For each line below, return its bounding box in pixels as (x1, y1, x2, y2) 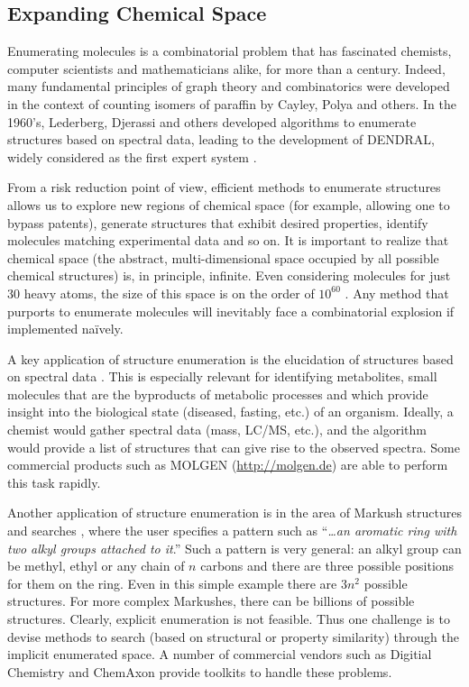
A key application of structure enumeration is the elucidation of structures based (7, 349, 454, 368)
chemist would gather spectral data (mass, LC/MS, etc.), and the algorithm (7, 420, 427, 439)
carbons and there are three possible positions (200, 556, 455, 575)
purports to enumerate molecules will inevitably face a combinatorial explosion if (7, 301, 455, 320)
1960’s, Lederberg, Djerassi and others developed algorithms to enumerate (7, 112, 417, 131)
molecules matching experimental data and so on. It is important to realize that (7, 231, 449, 250)
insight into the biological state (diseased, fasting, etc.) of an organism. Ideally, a (7, 402, 454, 421)
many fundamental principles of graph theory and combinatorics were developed (7, 77, 450, 96)
